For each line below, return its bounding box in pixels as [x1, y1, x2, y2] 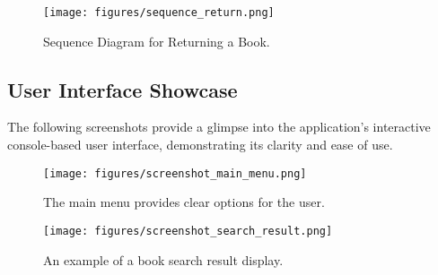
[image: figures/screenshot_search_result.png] [43, 224, 333, 237]
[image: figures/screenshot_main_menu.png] [43, 167, 307, 180]
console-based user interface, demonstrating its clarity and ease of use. [7, 135, 393, 154]
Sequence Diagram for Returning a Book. [43, 31, 270, 50]
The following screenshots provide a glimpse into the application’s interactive [7, 117, 431, 136]
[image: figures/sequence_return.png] [43, 6, 275, 19]
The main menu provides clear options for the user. [43, 193, 325, 211]
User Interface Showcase [7, 75, 238, 103]
